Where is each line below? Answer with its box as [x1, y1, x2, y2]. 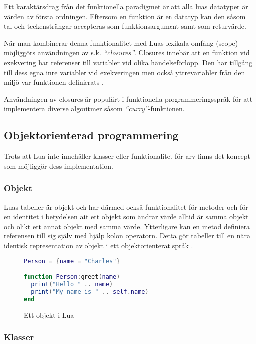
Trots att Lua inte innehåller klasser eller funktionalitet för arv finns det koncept [4, 151, 251, 161]
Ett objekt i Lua [24, 309, 74, 320]
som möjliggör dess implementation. [4, 160, 113, 171]
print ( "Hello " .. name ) [31, 280, 113, 288]
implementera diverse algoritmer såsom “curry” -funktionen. [4, 103, 185, 114]
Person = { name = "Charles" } [24, 257, 120, 265]
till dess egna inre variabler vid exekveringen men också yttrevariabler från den [4, 67, 245, 77]
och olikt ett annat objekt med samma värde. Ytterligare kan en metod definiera [4, 221, 250, 231]
